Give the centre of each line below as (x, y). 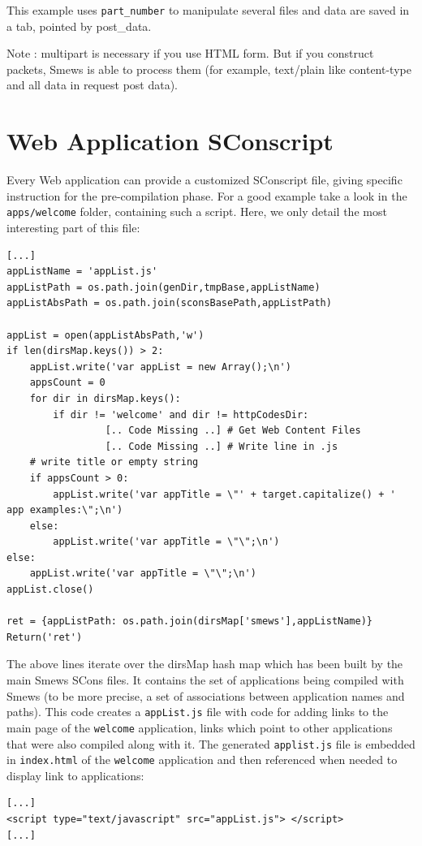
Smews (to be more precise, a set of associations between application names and (206, 695)
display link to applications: (75, 775)
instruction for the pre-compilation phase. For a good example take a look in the (207, 195)
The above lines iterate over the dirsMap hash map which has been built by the (205, 664)
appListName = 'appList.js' (82, 272)
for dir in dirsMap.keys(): (105, 398)
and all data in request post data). (92, 85)
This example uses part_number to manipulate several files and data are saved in (208, 10)
